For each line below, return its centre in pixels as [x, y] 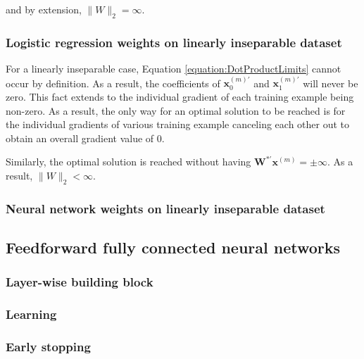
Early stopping [48, 347]
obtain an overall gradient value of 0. [85, 138]
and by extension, [44, 9]
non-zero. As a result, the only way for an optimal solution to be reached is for [176, 110]
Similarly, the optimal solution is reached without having [128, 162]
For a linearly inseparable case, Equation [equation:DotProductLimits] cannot [174, 69]
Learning [31, 314]
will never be [331, 83]
